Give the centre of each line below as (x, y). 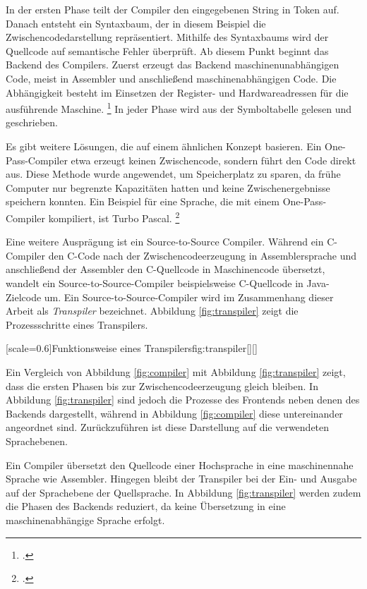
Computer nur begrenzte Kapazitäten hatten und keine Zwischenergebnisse (168, 187)
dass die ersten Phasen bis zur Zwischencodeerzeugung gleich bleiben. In (162, 385)
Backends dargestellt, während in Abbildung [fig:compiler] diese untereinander (174, 413)
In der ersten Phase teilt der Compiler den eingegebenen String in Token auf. (173, 9)
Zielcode (24, 297)
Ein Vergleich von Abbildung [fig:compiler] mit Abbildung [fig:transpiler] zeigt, (176, 371)
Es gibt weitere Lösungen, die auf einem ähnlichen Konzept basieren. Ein (164, 146)
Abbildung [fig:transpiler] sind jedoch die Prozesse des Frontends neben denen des (183, 400)
